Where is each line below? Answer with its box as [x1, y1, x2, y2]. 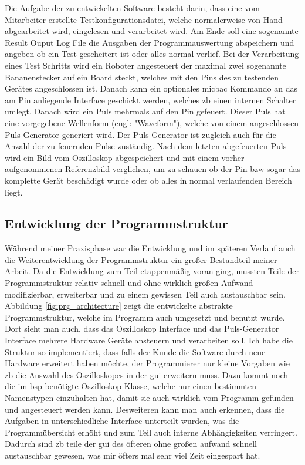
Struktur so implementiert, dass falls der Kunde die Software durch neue [5, 345, 266, 358]
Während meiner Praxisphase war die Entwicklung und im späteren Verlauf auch [5, 242, 296, 254]
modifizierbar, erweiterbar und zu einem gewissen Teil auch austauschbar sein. [5, 288, 286, 300]
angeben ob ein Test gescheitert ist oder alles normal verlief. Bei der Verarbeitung [5, 48, 299, 60]
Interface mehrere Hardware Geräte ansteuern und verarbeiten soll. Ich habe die [5, 334, 293, 346]
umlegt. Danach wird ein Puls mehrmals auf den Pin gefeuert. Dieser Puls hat [5, 105, 286, 117]
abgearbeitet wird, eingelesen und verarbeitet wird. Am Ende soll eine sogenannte [5, 25, 299, 37]
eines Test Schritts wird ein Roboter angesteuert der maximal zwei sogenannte [5, 59, 286, 71]
